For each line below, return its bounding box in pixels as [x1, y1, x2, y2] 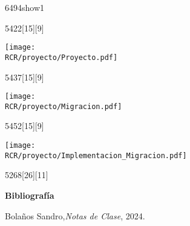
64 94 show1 [5, 1, 45, 13]
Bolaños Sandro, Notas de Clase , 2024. [5, 209, 145, 222]
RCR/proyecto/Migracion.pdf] [5, 102, 122, 111]
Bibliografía [5, 188, 54, 201]
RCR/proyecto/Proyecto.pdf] [5, 53, 118, 62]
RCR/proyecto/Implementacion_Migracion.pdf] [5, 151, 187, 160]
